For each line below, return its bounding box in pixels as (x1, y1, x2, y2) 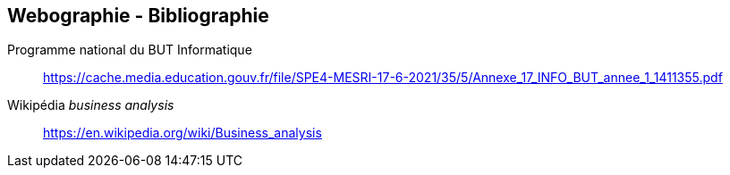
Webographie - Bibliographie (7, 4, 269, 27)
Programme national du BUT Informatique (7, 42, 252, 58)
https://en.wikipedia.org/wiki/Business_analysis (43, 125, 322, 141)
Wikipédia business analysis (7, 97, 174, 113)
